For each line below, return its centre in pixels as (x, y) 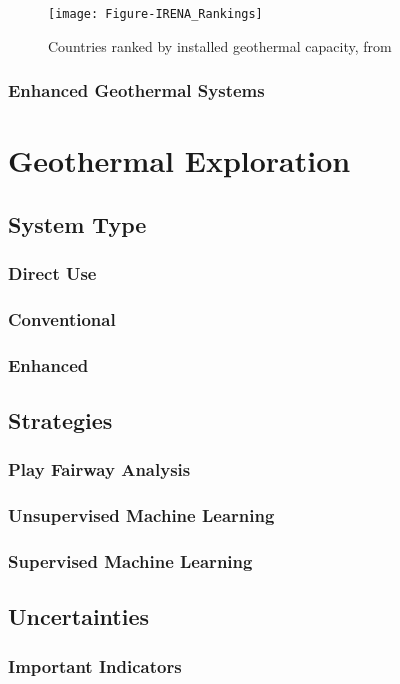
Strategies (60, 420)
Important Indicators (95, 665)
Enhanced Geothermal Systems (136, 90)
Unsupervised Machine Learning (141, 515)
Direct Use (52, 273)
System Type (77, 223)
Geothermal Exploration (179, 160)
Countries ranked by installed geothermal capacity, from (220, 45)
